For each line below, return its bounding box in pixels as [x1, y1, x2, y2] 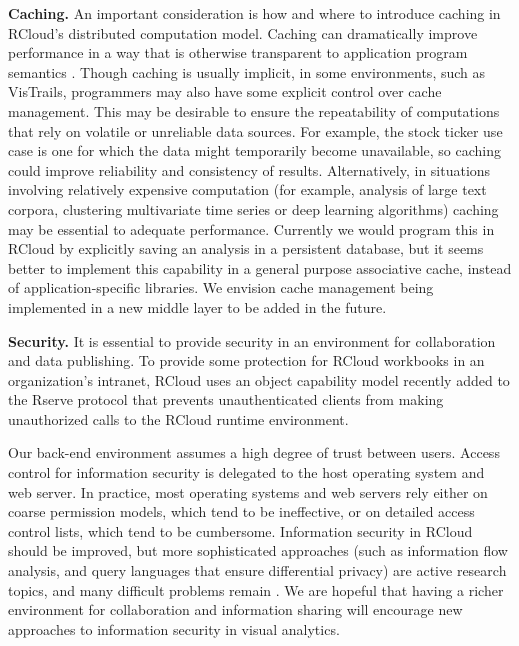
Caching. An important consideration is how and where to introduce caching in [8, 3, 501, 23]
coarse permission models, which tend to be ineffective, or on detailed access [8, 501, 475, 522]
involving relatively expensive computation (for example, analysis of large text [8, 179, 487, 200]
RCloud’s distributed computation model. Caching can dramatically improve [8, 22, 478, 43]
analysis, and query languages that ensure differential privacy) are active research [8, 560, 507, 581]
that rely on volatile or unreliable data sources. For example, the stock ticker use [8, 120, 503, 141]
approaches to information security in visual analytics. [8, 618, 340, 639]
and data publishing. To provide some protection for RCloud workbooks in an [8, 350, 485, 371]
